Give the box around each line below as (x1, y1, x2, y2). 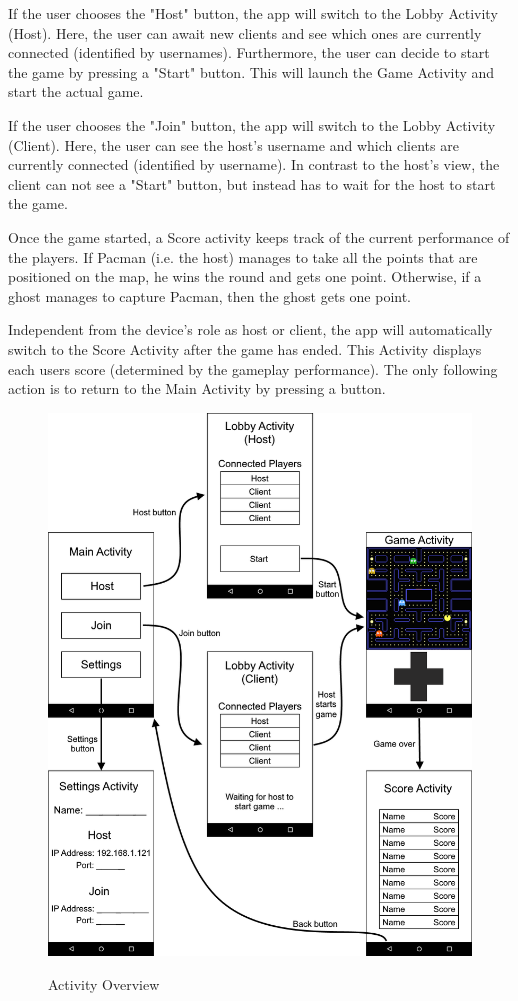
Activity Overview (48, 973, 160, 994)
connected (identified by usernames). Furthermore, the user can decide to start (8, 42, 490, 63)
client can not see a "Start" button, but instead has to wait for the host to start (8, 173, 496, 194)
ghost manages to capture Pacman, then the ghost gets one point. (8, 285, 412, 306)
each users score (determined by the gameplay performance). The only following (8, 358, 498, 379)
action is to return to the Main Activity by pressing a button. (8, 378, 386, 399)
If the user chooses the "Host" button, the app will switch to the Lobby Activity (8, 3, 498, 23)
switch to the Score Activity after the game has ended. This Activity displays (8, 338, 482, 359)
